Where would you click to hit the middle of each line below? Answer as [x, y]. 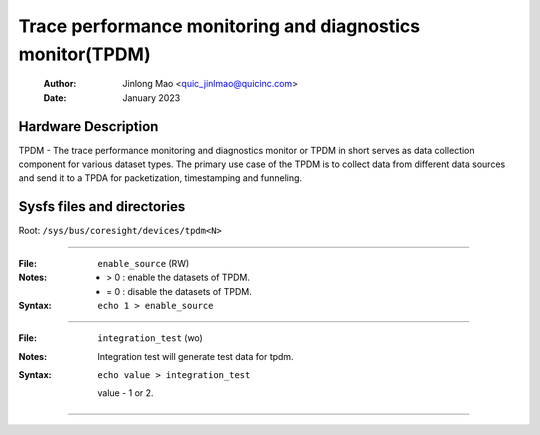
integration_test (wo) [150, 338]
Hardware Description [88, 126]
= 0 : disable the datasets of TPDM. [179, 291]
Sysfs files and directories [102, 206]
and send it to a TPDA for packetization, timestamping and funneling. [160, 178]
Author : [60, 84]
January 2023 [151, 97]
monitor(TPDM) [85, 54]
